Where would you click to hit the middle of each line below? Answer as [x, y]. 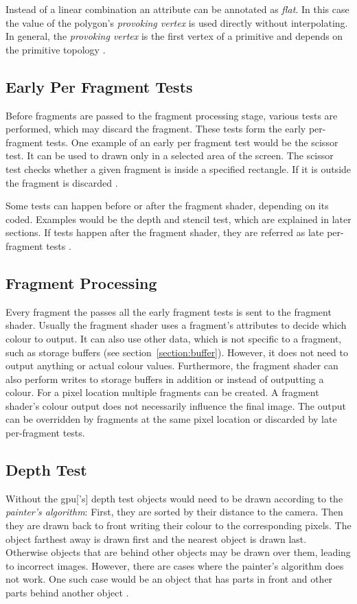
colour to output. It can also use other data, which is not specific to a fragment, [174, 338]
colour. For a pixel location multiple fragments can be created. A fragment [162, 392]
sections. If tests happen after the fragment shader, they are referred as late [165, 232]
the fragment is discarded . [62, 182]
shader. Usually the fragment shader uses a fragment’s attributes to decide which [176, 325]
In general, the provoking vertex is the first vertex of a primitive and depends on [174, 36]
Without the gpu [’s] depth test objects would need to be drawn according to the [174, 498]
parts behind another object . [67, 593]
